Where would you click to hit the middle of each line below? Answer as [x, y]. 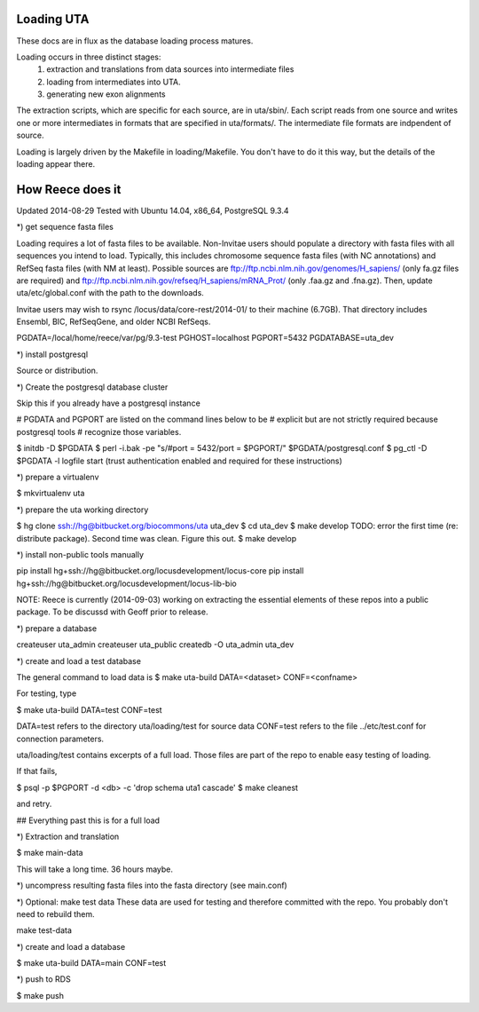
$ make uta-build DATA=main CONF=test [91, 963]
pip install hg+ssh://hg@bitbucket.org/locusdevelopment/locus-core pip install [160, 571]
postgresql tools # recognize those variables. [99, 431]
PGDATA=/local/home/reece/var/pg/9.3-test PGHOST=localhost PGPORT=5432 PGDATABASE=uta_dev [205, 338]
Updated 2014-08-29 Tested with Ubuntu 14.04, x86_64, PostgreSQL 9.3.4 [153, 210]
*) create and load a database [71, 946]
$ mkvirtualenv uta [51, 494]
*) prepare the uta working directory [82, 510]
